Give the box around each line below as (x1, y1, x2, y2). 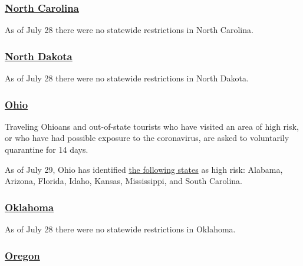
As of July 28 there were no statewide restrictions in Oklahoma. (5, 223, 236, 235)
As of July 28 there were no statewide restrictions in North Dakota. (5, 72, 249, 84)
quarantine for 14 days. (5, 143, 88, 156)
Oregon (5, 248, 40, 262)
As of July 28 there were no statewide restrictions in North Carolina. (5, 24, 253, 36)
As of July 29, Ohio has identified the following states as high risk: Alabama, (5, 163, 283, 175)
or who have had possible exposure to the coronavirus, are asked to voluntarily (5, 132, 289, 144)
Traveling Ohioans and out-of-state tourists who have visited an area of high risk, (5, 120, 299, 132)
